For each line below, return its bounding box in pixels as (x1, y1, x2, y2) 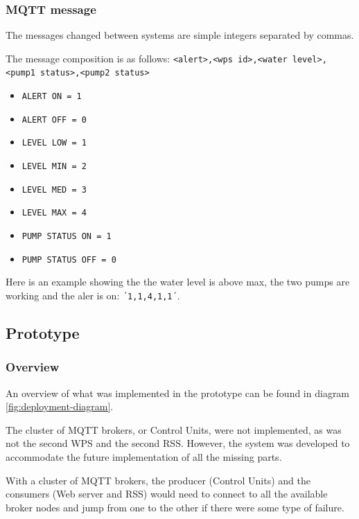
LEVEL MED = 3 (21, 184, 87, 195)
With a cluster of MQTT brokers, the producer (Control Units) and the (6, 473, 310, 487)
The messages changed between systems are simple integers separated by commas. (6, 28, 354, 42)
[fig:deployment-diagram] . (6, 399, 114, 414)
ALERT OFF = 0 (21, 114, 87, 125)
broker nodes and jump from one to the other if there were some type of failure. (6, 500, 344, 514)
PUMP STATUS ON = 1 (21, 231, 112, 242)
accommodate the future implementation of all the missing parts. (6, 450, 282, 464)
